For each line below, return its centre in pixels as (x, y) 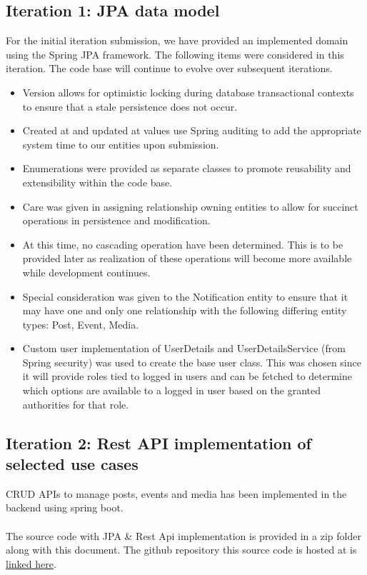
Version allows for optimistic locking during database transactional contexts (188, 92)
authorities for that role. (76, 404)
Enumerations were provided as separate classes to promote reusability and (187, 168)
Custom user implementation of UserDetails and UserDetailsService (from (184, 348)
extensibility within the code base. (97, 182)
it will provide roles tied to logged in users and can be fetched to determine (187, 376)
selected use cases (72, 464)
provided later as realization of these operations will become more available (187, 258)
